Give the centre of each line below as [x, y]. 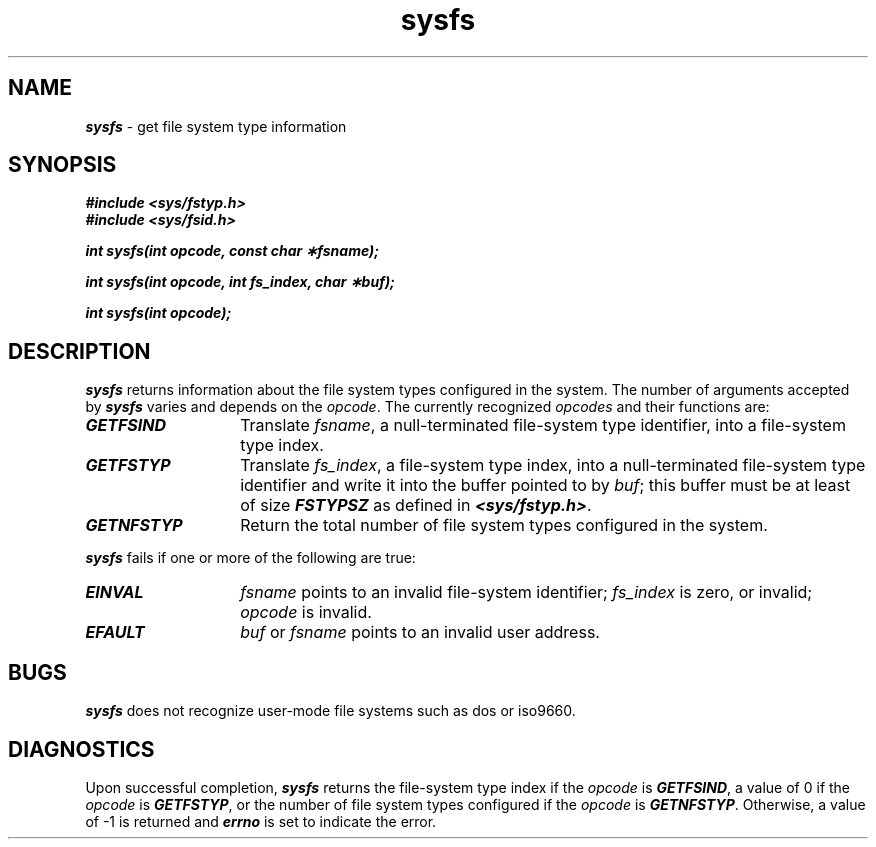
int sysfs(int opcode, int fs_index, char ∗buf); [240, 282]
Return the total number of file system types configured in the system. [504, 525]
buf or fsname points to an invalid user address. [420, 632]
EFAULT [115, 632]
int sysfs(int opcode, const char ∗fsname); [232, 251]
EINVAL [114, 592]
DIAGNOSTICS [81, 749]
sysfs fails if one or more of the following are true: [250, 558]
